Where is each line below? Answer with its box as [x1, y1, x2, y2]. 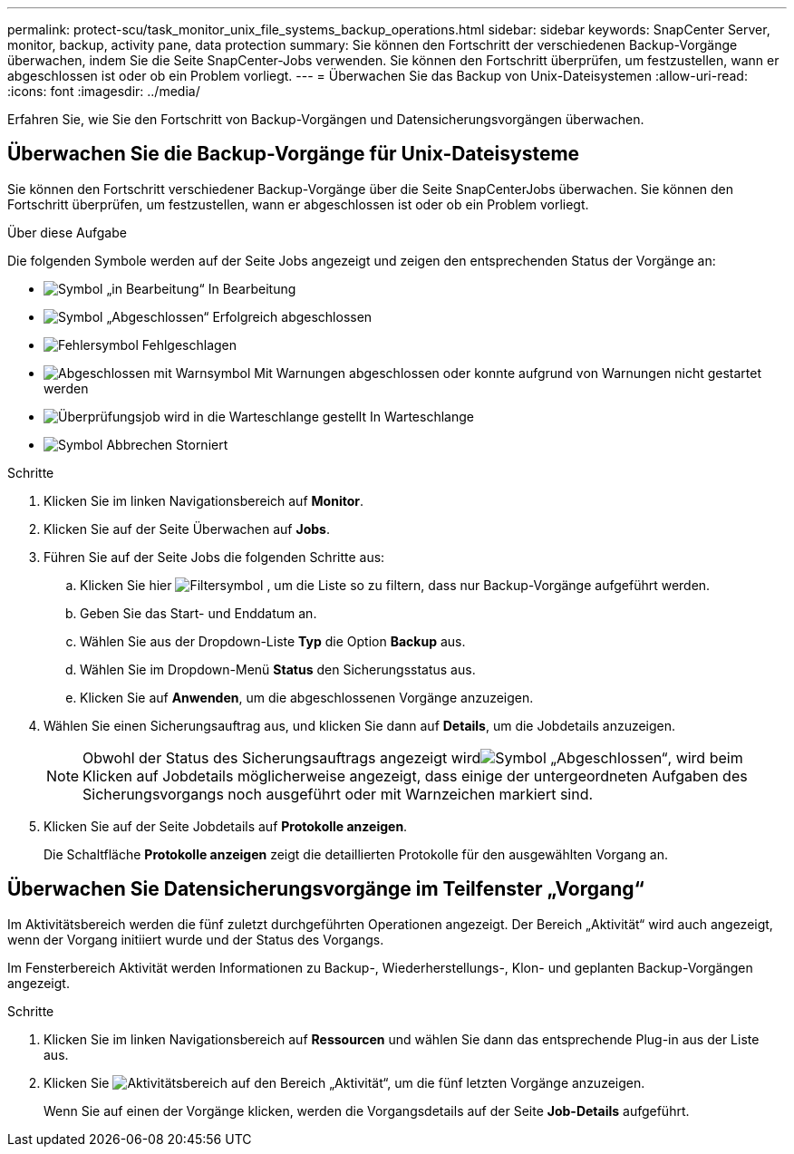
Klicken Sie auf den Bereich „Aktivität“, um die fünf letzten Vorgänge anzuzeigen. [44, 1074, 645, 1091]
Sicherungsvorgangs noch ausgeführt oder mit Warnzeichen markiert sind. [82, 784, 594, 803]
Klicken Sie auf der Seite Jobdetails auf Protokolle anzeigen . [44, 818, 408, 834]
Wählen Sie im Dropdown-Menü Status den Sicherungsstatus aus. [80, 661, 476, 677]
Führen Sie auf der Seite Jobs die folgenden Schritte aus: [44, 548, 385, 565]
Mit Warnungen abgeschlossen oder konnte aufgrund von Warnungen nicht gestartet [254, 364, 762, 381]
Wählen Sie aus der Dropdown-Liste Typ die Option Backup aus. [80, 633, 466, 649]
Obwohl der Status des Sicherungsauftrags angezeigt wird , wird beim [82, 748, 743, 767]
